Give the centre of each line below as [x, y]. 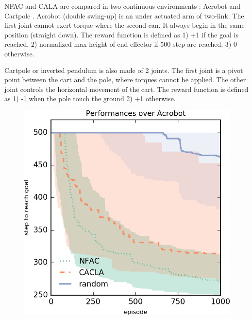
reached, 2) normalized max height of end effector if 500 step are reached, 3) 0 [121, 44]
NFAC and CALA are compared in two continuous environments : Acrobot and [123, 6]
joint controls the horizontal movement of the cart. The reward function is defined [126, 89]
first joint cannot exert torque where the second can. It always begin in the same [125, 25]
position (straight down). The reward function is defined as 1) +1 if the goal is [121, 34]
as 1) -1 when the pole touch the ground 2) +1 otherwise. [90, 98]
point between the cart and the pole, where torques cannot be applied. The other [125, 80]
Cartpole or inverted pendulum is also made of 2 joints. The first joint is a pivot [124, 70]
